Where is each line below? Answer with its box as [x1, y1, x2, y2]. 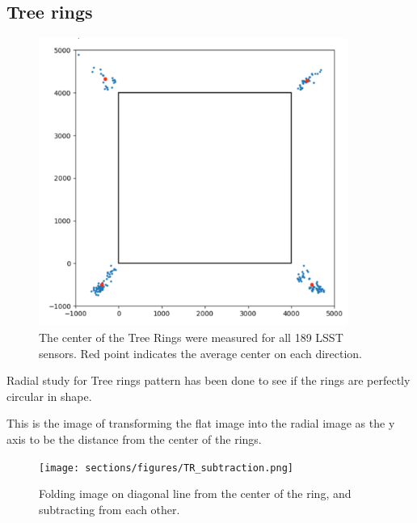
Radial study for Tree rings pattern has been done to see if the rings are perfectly [6, 372, 411, 389]
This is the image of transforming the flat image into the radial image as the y [6, 415, 395, 432]
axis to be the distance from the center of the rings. [6, 431, 262, 448]
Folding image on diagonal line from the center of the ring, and [39, 485, 352, 502]
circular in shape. [6, 387, 92, 404]
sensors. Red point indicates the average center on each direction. [39, 344, 363, 361]
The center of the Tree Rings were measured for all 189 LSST [39, 329, 343, 346]
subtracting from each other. [39, 500, 180, 517]
